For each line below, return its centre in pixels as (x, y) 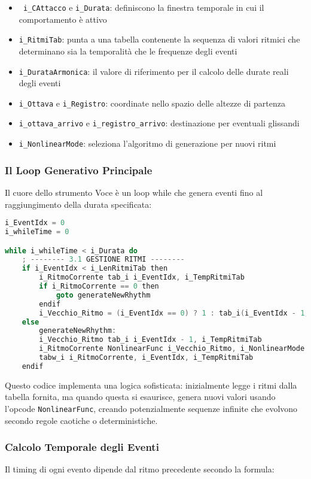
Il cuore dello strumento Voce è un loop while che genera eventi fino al (134, 192)
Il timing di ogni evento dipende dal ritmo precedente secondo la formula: (140, 469)
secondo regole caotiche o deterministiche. (81, 420)
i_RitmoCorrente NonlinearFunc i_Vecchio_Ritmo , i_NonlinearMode (172, 349)
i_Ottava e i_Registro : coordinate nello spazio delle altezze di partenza (152, 103)
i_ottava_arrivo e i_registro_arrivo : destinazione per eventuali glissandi (159, 123)
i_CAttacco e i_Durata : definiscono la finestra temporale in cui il (144, 7)
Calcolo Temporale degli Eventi (82, 447)
